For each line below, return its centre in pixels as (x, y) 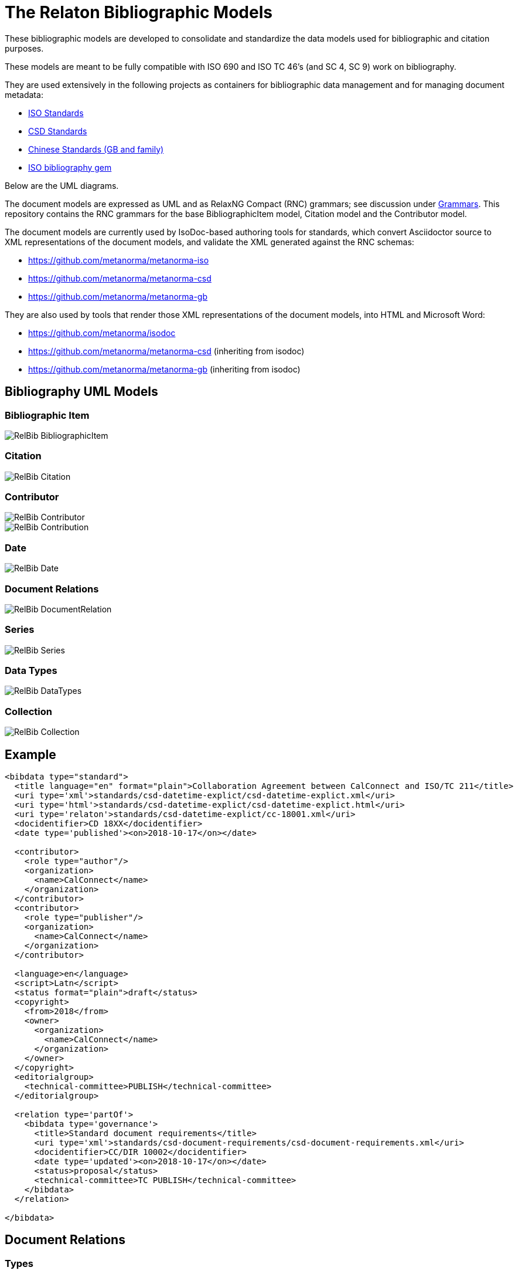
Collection (29, 711)
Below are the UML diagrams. (62, 185)
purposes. (24, 48)
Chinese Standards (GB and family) (96, 149)
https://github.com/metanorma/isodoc (102, 333)
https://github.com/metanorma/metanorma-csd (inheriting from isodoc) (166, 351)
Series (20, 630)
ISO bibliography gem (70, 167)
